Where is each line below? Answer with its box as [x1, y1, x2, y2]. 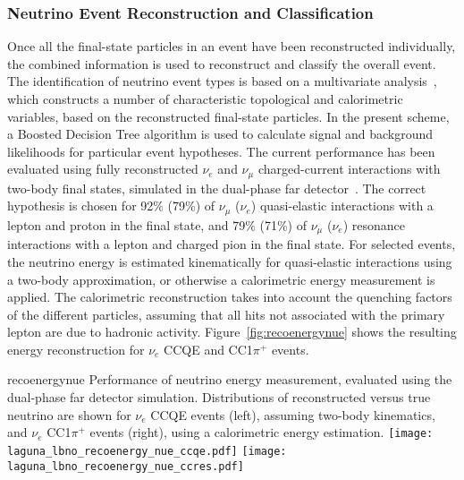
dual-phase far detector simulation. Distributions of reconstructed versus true [7, 388, 431, 407]
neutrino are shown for [7, 405, 131, 424]
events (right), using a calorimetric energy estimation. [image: [89, 423, 434, 441]
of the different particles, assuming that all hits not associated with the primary [7, 304, 445, 323]
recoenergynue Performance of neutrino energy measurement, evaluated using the [7, 370, 452, 389]
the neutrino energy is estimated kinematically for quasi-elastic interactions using [7, 252, 452, 270]
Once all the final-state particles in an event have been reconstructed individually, [7, 37, 456, 56]
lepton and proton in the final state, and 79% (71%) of [7, 215, 307, 234]
